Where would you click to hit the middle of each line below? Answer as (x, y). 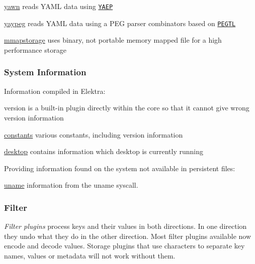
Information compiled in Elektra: (55, 91)
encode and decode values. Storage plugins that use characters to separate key (124, 246)
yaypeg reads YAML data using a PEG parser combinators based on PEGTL (120, 23)
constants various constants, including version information (94, 134)
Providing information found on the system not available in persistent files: (120, 168)
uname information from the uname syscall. (71, 185)
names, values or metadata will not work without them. (90, 255)
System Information (45, 72)
